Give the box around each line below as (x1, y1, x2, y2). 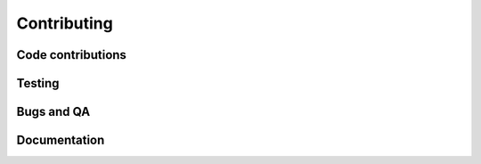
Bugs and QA (16, 104, 91, 119)
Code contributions (16, 47, 126, 62)
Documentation (16, 133, 105, 148)
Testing (16, 76, 60, 91)
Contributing (16, 13, 113, 33)
